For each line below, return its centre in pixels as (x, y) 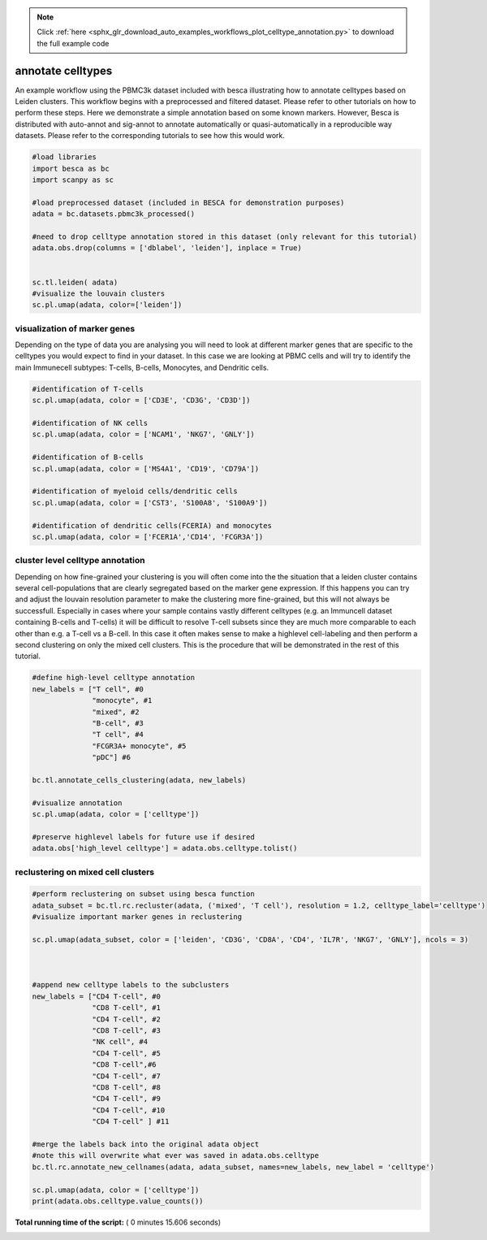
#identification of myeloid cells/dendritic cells (135, 491)
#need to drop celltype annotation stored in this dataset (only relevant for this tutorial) (225, 236)
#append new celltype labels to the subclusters (131, 985)
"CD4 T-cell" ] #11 (131, 1122)
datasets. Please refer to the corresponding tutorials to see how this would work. (150, 136)
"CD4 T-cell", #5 (127, 1053)
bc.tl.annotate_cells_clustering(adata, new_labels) (139, 780)
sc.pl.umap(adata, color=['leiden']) (107, 305)
